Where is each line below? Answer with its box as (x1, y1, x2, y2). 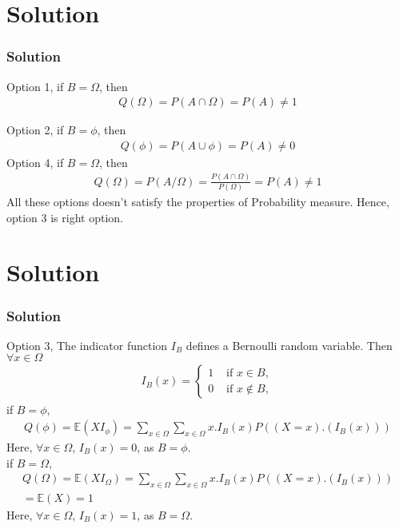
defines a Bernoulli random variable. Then (186, 336, 393, 353)
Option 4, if (6, 153, 64, 170)
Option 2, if (6, 121, 64, 138)
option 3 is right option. (6, 209, 123, 225)
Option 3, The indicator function (6, 336, 168, 353)
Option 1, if (6, 78, 64, 94)
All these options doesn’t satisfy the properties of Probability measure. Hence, (6, 193, 389, 210)
